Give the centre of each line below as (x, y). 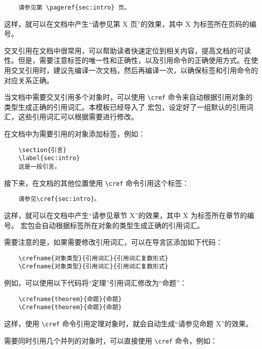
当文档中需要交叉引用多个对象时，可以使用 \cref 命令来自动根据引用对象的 (128, 97)
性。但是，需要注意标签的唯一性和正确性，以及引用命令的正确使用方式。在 (127, 60)
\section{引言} (43, 150)
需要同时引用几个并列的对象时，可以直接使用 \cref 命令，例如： (111, 340)
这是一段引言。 (39, 166)
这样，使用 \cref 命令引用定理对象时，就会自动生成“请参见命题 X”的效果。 (128, 323)
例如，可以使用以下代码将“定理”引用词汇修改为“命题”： (95, 283)
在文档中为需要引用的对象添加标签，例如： (75, 134)
